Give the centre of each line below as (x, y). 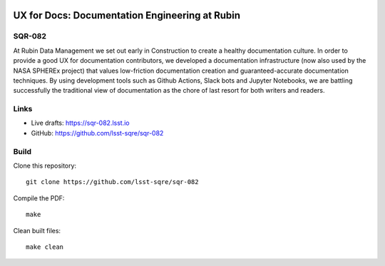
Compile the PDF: (39, 198)
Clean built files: (37, 230)
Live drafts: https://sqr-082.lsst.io (80, 123)
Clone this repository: (45, 165)
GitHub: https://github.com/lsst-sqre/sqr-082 (97, 133)
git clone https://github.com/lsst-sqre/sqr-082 (112, 182)
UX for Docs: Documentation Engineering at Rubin (127, 15)
